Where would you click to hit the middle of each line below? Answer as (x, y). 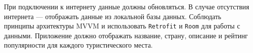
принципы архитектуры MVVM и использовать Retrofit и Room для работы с (122, 26)
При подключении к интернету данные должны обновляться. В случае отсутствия (127, 6)
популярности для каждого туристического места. (79, 45)
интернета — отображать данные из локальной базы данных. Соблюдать (113, 16)
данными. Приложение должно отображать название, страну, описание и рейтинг (126, 35)
